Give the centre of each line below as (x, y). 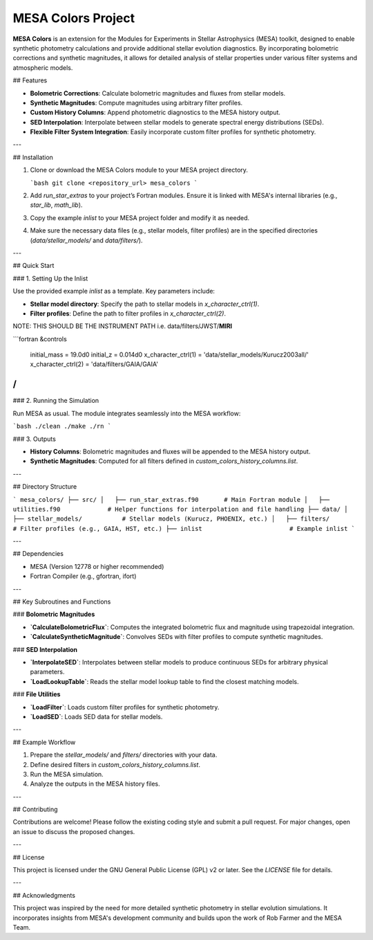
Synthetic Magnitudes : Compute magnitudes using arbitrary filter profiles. (136, 102)
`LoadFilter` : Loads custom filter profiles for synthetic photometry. (125, 707)
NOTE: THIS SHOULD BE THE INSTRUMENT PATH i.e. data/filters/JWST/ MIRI (123, 326)
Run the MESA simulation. (67, 774)
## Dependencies (38, 554)
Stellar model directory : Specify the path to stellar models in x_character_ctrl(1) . (145, 304)
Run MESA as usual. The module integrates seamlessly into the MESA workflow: (127, 413)
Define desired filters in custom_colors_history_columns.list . (115, 764)
